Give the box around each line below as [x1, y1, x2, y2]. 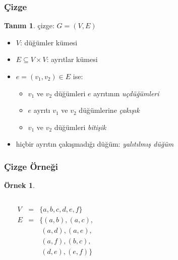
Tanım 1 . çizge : [4, 20, 54, 31]
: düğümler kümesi [20, 37, 78, 47]
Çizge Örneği [4, 160, 58, 172]
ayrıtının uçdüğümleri [93, 88, 159, 98]
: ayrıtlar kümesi [46, 54, 98, 64]
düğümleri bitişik [54, 121, 106, 132]
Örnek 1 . [4, 180, 35, 190]
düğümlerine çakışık [79, 105, 140, 115]
